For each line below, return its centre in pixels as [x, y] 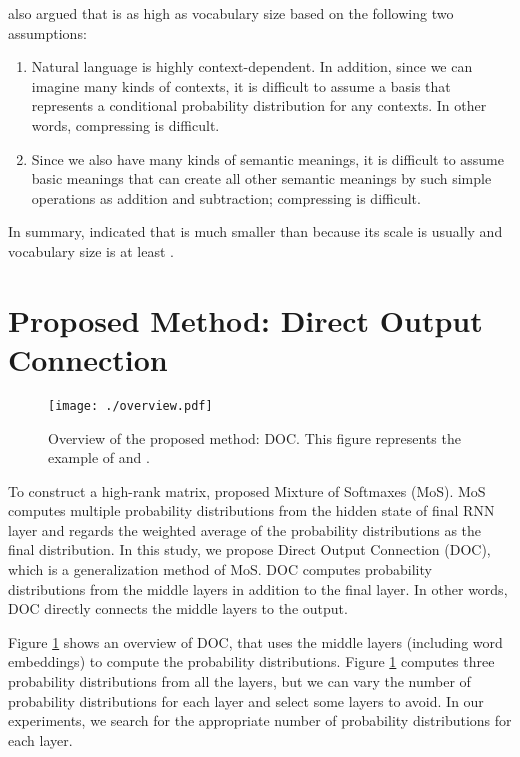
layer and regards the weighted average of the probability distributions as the [245, 529]
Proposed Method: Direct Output [245, 319]
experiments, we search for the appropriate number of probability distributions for [260, 720]
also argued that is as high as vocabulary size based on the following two [231, 13]
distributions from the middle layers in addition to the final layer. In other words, [258, 588]
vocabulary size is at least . [91, 250]
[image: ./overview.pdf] [130, 405]
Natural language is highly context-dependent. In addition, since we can [252, 66]
